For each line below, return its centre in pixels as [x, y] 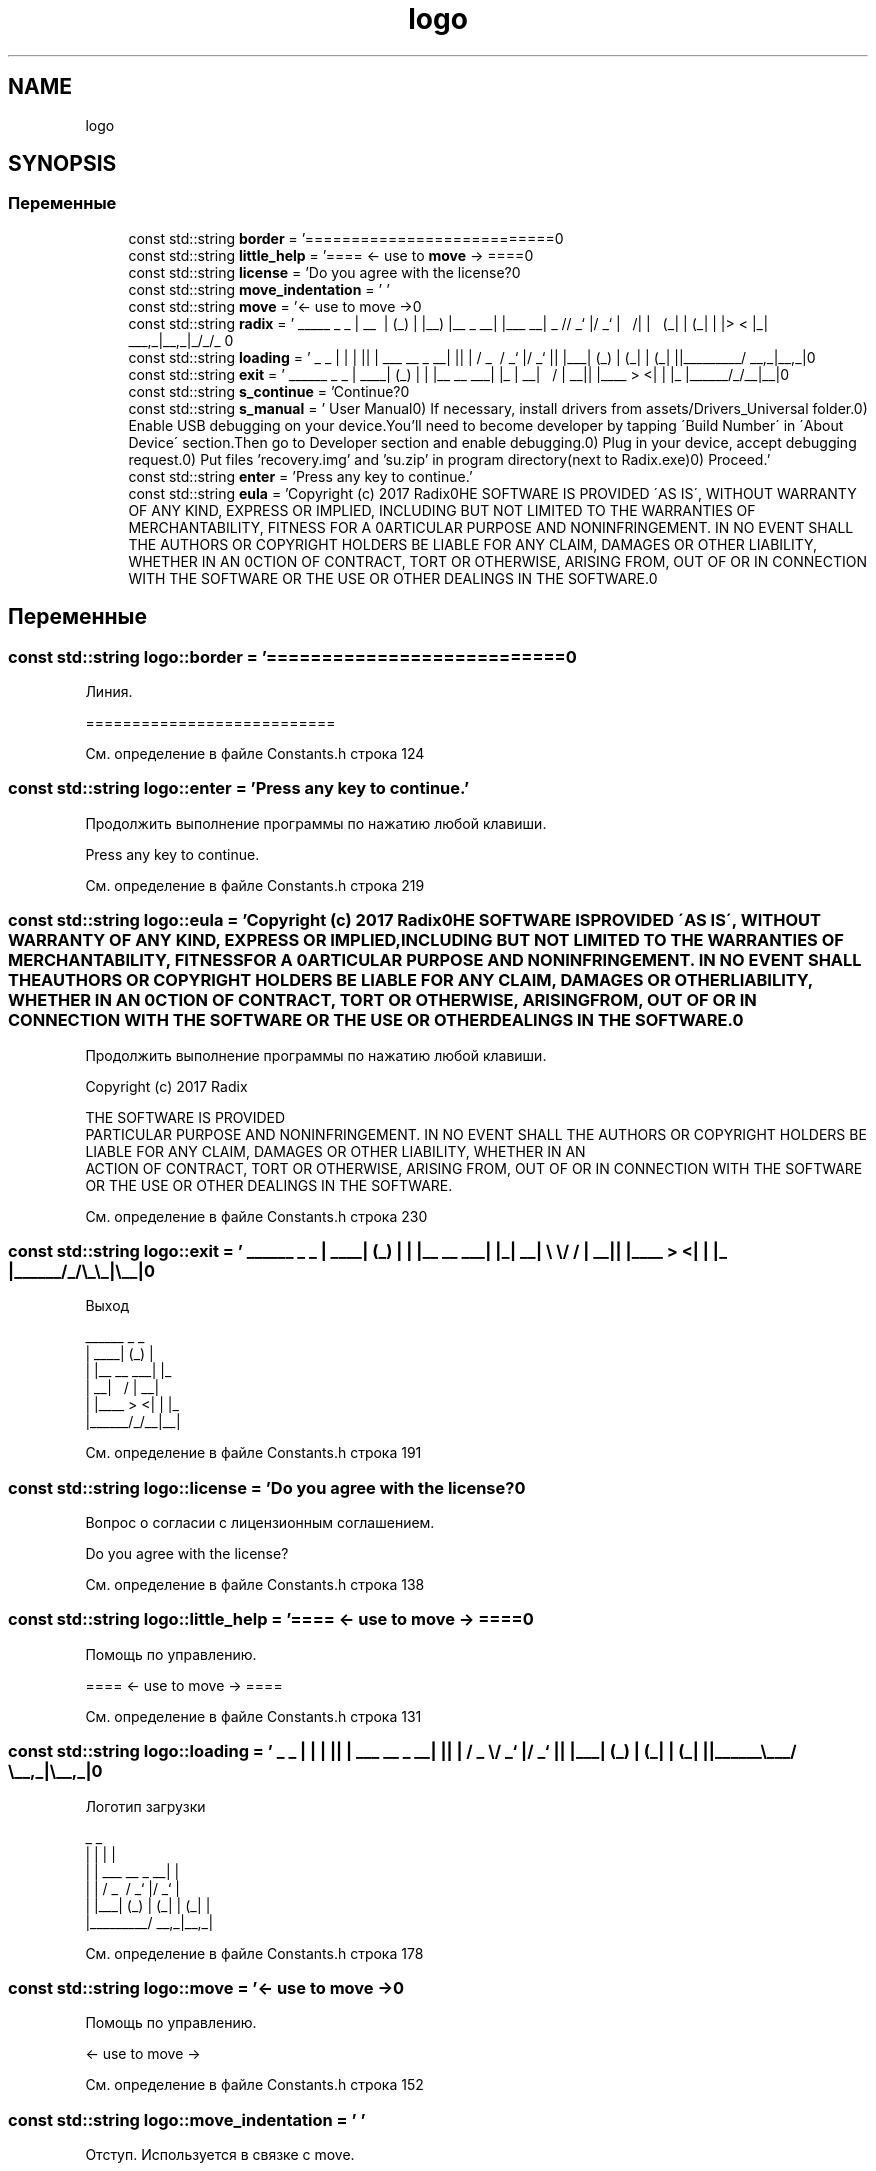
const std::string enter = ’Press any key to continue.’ [300, 476]
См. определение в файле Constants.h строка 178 [254, 1953]
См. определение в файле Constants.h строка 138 [255, 1585]
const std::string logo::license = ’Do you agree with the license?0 [267, 1487]
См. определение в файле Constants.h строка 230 [256, 1216]
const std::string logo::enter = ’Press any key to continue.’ [239, 788]
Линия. [109, 692]
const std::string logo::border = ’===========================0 [292, 656]
